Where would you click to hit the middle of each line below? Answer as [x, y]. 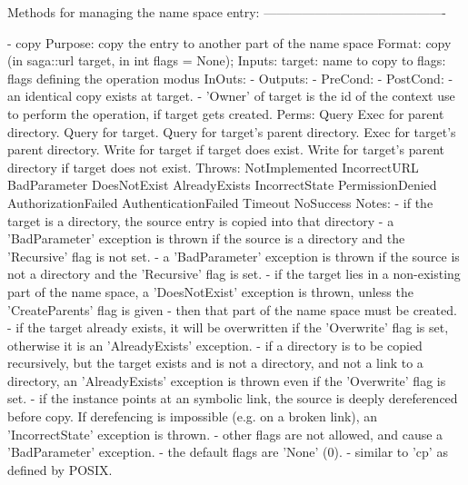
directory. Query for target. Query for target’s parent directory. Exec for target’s [232, 131]
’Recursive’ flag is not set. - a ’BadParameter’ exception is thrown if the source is [234, 256]
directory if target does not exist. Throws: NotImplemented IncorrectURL [213, 167]
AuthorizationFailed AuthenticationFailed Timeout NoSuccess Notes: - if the [220, 202]
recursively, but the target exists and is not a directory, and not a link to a [215, 363]
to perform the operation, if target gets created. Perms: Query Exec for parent [226, 113]
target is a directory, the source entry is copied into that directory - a [201, 220]
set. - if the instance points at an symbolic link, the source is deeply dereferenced [233, 398]
